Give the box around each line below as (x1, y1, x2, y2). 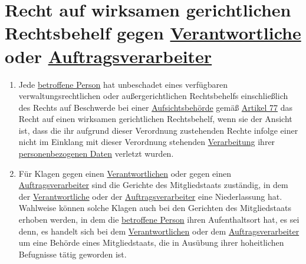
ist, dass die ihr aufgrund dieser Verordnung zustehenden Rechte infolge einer (18, 124, 298, 136)
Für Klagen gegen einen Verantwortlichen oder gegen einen (18, 167, 231, 179)
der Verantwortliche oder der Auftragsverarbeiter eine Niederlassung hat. (18, 190, 282, 202)
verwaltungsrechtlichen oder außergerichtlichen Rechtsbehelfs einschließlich (18, 90, 288, 102)
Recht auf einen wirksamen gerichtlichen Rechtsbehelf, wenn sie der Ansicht (18, 113, 292, 125)
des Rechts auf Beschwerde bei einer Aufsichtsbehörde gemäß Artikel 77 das (18, 101, 292, 113)
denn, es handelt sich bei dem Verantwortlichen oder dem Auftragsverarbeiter (18, 225, 300, 237)
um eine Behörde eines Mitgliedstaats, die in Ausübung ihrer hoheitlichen (18, 236, 284, 249)
